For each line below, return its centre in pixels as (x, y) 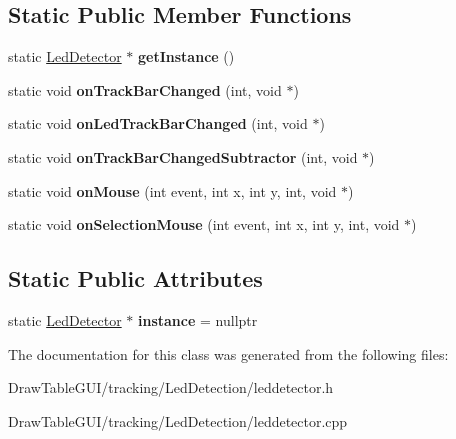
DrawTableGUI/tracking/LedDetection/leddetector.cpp (178, 420)
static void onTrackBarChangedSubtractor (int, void (183, 156)
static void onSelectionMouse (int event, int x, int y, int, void (204, 224)
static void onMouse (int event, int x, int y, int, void (172, 190)
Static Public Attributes (135, 278)
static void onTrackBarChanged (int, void (145, 89)
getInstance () (186, 56)
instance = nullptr (198, 319)
